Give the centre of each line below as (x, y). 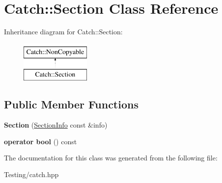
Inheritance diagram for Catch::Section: (63, 32)
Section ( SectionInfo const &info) (56, 125)
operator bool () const (41, 141)
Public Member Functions (71, 104)
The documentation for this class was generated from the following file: (111, 158)
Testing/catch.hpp (31, 174)
